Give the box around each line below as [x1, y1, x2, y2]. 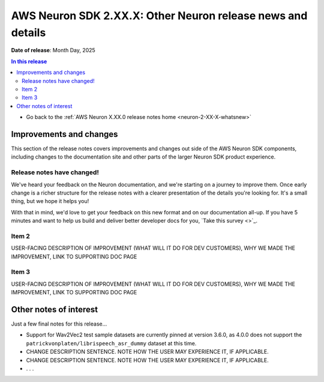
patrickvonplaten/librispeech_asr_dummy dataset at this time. [26, 339, 197, 347]
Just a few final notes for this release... [11, 320, 107, 327]
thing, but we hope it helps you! [11, 198, 89, 205]
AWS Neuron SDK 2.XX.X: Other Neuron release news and [11, 9, 308, 22]
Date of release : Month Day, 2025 [11, 47, 95, 54]
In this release [11, 58, 47, 65]
